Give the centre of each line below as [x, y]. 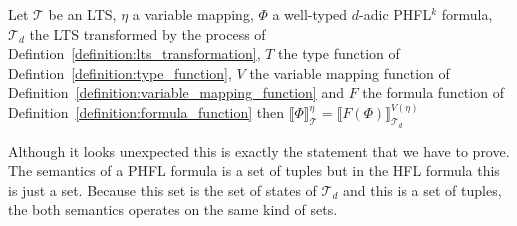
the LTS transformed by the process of [147, 33]
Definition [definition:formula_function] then [146, 112]
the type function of [339, 53]
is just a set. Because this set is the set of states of [162, 189]
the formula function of [433, 92]
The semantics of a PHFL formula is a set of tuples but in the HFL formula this [254, 170]
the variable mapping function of [349, 72]
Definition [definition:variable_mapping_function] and [176, 92]
